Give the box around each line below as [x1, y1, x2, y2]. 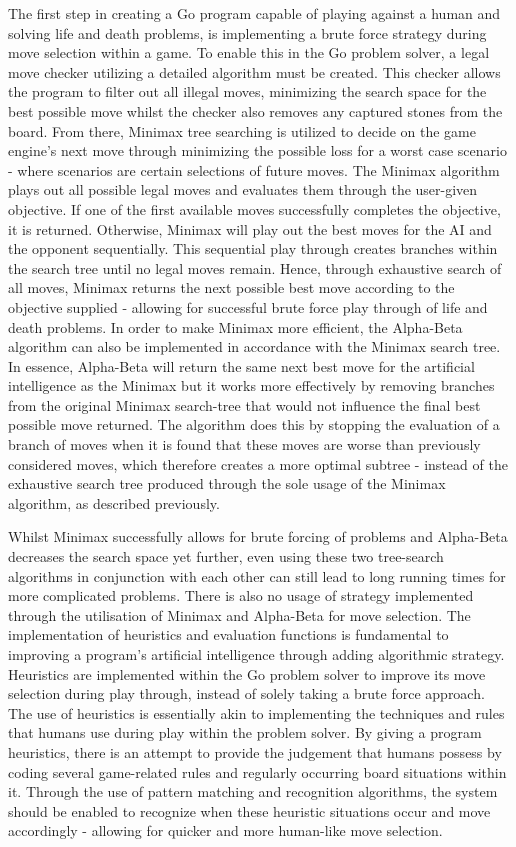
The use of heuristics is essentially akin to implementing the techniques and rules [8, 702, 505, 723]
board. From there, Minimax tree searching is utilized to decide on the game [8, 120, 476, 141]
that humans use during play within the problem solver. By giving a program [8, 722, 482, 743]
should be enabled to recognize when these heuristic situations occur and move [8, 800, 491, 821]
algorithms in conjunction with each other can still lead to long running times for [8, 565, 506, 586]
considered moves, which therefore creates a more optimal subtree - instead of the [8, 453, 508, 474]
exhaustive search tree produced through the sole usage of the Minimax [8, 473, 446, 494]
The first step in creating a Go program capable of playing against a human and [8, 3, 501, 23]
